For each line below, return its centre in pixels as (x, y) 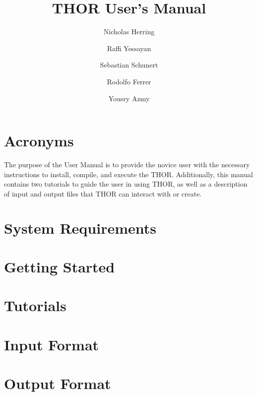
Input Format (52, 344)
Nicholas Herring (129, 32)
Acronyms (39, 141)
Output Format (58, 383)
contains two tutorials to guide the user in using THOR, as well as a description (126, 184)
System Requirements (80, 228)
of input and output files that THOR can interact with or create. (103, 193)
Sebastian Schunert (129, 65)
